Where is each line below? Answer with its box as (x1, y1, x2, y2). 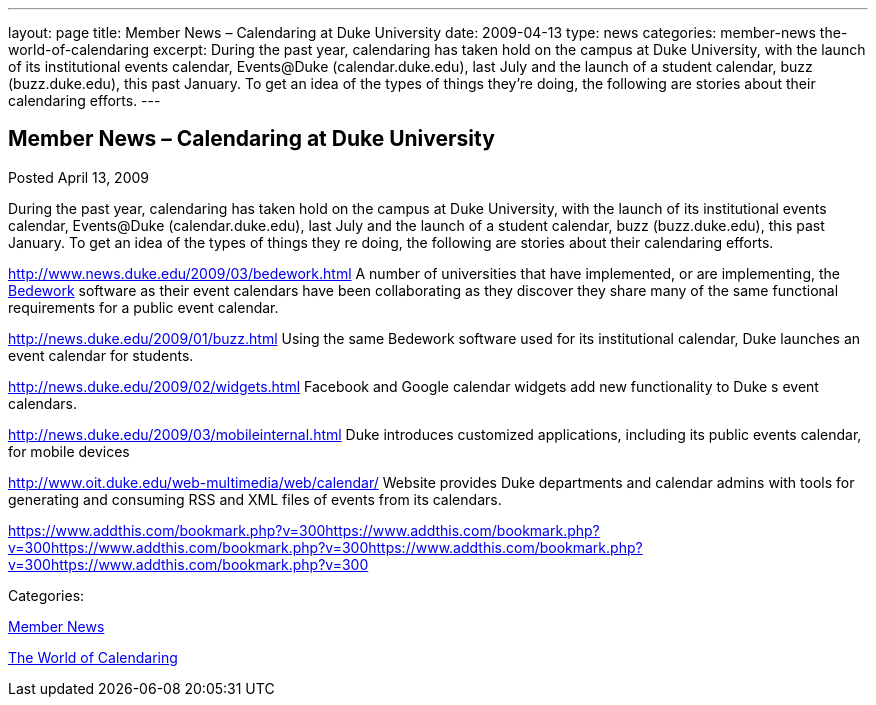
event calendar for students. (8, 346, 194, 364)
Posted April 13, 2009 (8, 168, 150, 186)
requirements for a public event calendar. (8, 298, 279, 316)
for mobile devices (8, 442, 130, 460)
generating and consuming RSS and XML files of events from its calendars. (8, 490, 502, 508)
